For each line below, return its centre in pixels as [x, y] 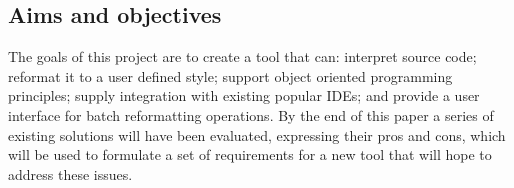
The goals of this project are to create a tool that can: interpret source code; [242, 56]
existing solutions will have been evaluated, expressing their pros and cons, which [257, 134]
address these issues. [70, 173]
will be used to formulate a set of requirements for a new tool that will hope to [250, 154]
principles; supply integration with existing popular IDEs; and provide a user [244, 95]
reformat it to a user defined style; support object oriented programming [230, 75]
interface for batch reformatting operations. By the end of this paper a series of [251, 114]
